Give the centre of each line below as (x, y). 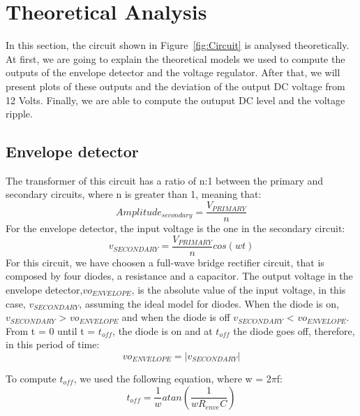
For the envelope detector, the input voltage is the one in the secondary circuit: (175, 228)
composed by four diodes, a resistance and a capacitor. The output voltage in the (179, 276)
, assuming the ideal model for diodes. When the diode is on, (209, 303)
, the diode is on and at (163, 330)
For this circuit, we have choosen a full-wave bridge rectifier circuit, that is (165, 262)
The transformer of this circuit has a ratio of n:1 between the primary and (165, 180)
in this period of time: (53, 344)
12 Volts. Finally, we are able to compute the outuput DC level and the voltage (175, 100)
